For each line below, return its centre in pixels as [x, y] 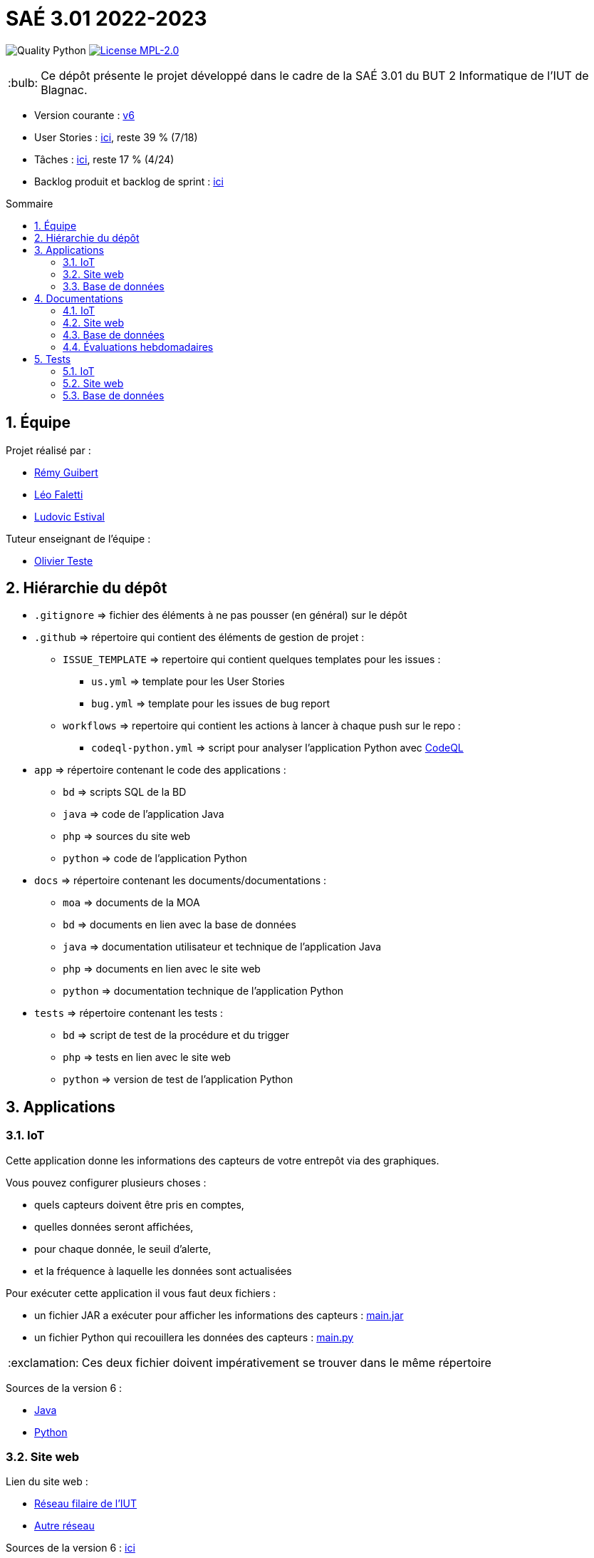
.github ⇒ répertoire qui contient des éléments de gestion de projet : [199, 637]
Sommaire [30, 203]
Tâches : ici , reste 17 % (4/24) [104, 159]
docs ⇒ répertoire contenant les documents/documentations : [181, 881]
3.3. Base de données [114, 286]
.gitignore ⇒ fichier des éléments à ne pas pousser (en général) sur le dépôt [221, 615]
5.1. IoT [79, 371]
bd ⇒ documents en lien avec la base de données [179, 925]
